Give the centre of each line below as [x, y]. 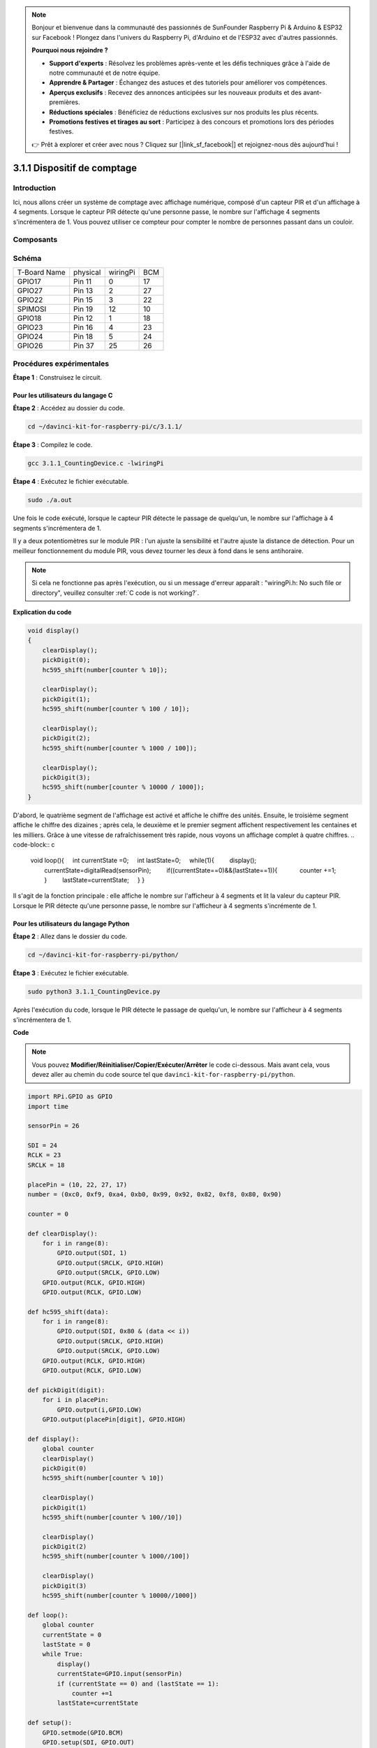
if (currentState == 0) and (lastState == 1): [138, 1684]
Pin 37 [84, 346]
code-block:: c [34, 844]
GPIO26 [30, 346]
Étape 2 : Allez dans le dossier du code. [70, 936]
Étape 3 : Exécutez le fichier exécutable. [71, 973]
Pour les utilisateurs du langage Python [71, 924]
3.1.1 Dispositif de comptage [75, 168]
